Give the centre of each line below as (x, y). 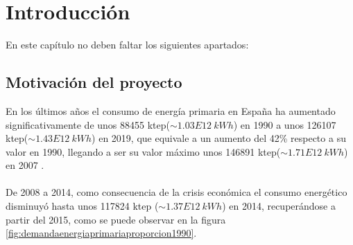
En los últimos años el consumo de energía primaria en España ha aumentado (171, 110)
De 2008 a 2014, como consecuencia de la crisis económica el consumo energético (176, 192)
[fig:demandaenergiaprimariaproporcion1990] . (101, 233)
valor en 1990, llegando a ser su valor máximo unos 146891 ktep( (143, 151)
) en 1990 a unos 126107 (285, 124)
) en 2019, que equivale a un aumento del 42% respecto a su (219, 138)
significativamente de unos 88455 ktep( (88, 124)
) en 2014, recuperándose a (279, 206)
